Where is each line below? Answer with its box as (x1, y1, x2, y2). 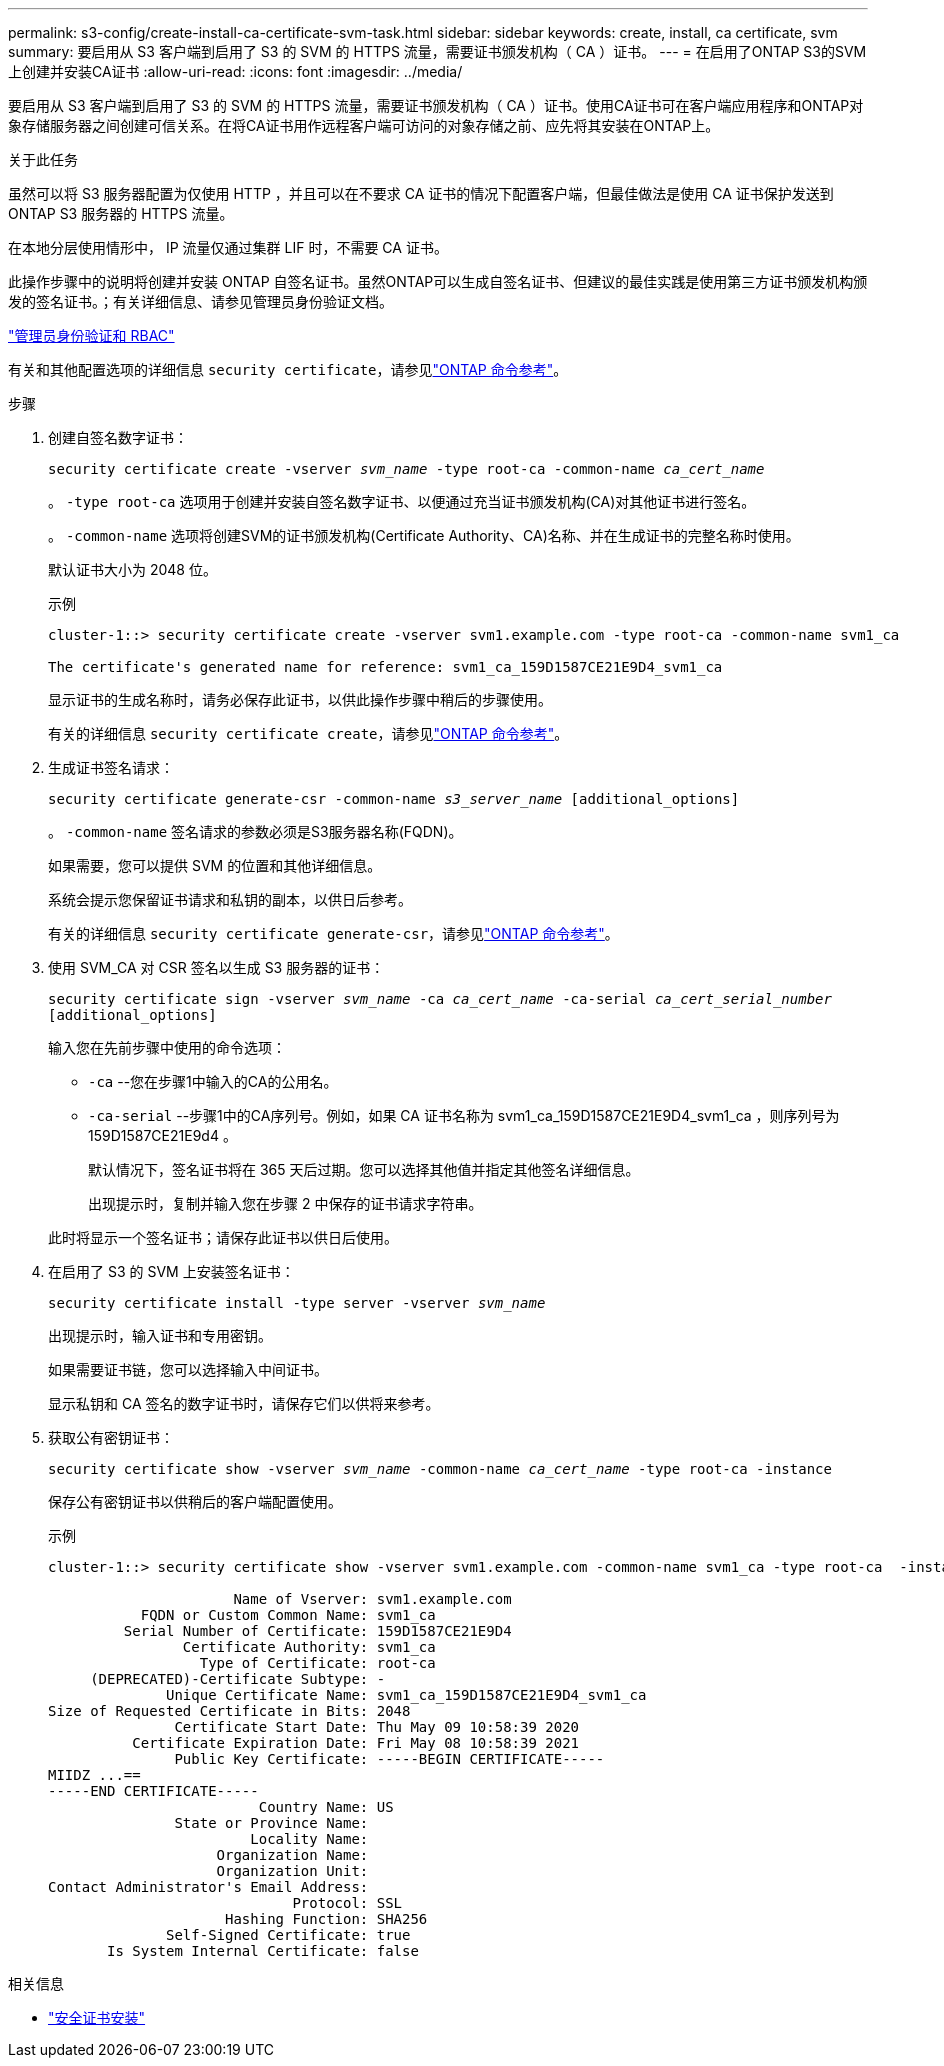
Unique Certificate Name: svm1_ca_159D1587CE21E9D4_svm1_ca (166, 1687, 647, 1703)
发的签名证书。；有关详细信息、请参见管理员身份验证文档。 (8, 293, 393, 310)
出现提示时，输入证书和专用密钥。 (48, 1327, 272, 1344)
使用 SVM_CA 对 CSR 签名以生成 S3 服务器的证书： (48, 959, 385, 976)
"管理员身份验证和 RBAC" (8, 327, 175, 344)
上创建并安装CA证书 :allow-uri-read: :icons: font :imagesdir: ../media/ (8, 63, 463, 80)
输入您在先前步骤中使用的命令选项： (48, 1039, 286, 1056)
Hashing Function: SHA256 (225, 1911, 428, 1927)
